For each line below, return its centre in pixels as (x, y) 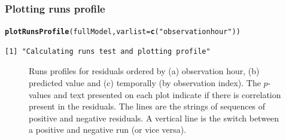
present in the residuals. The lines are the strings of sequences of (147, 106)
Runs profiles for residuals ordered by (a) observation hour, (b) (144, 71)
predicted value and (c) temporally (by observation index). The (145, 83)
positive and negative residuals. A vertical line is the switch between (154, 118)
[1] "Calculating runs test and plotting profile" (108, 51)
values (40, 94)
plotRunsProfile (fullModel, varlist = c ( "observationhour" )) (123, 32)
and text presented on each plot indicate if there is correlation (167, 94)
